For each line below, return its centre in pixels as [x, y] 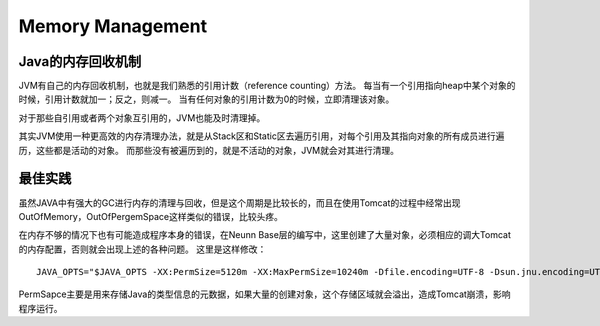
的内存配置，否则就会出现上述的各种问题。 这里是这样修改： [142, 249]
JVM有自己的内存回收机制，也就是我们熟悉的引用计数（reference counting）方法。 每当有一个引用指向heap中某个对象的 [267, 86]
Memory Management [113, 26]
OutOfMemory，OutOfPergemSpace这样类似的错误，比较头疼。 [151, 216]
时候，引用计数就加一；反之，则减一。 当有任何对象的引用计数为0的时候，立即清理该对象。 [206, 99]
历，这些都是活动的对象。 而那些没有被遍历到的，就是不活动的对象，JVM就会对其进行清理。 [209, 150]
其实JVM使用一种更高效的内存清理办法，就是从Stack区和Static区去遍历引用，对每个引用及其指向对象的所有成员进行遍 [261, 136]
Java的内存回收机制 [80, 61]
